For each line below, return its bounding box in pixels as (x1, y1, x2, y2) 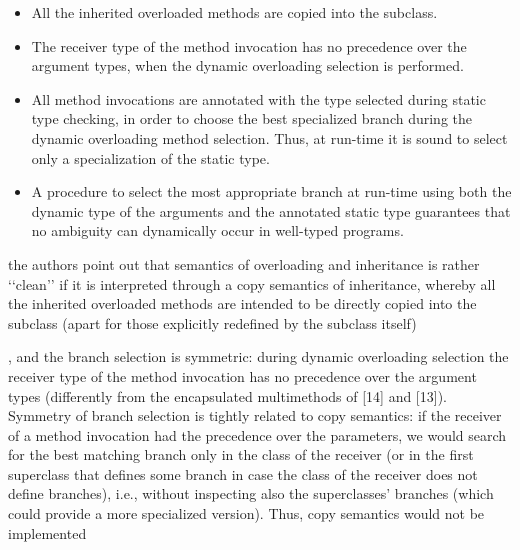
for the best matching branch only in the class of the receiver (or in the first (8, 444, 474, 465)
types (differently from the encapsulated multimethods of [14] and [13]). (8, 385, 447, 406)
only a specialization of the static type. (31, 147, 270, 168)
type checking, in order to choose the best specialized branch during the (31, 108, 473, 129)
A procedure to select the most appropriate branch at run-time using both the (31, 181, 512, 202)
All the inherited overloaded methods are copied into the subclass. (31, 2, 438, 22)
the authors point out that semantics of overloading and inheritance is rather (8, 253, 480, 274)
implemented (8, 522, 87, 543)
